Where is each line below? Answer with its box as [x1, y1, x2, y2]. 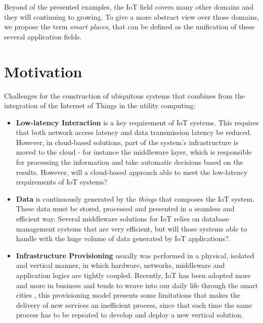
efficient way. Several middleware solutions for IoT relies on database [16, 213, 230, 224]
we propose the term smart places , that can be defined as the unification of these [4, 21, 255, 32]
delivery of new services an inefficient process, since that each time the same [16, 299, 252, 310]
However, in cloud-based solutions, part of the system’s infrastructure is [16, 136, 239, 147]
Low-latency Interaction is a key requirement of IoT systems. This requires [16, 117, 259, 127]
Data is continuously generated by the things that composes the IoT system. [16, 193, 255, 204]
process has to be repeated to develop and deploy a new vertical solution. [16, 309, 243, 320]
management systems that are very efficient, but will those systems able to [16, 223, 247, 234]
